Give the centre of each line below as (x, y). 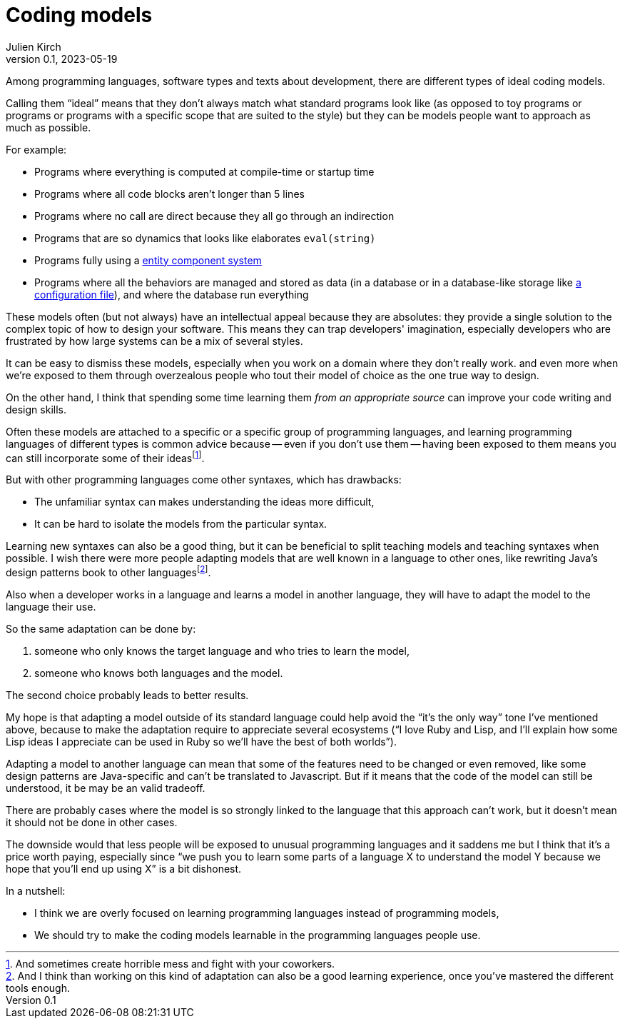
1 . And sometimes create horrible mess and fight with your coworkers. (171, 964)
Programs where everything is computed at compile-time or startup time (204, 171)
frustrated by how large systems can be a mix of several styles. (154, 341)
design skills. (36, 409)
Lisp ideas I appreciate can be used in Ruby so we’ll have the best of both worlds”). (201, 742)
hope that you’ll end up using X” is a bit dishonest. (124, 869)
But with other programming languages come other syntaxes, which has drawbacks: (204, 480)
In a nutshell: (36, 891)
